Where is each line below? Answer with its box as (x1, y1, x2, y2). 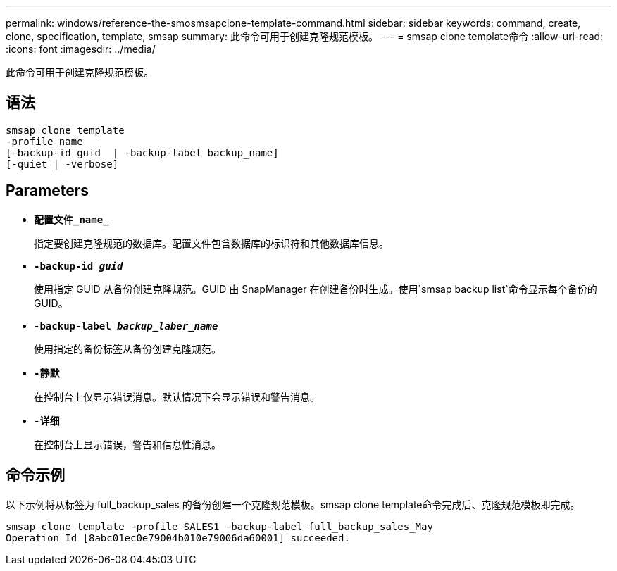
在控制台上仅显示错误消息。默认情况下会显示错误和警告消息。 (34, 390, 320, 403)
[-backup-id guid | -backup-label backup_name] (6, 146, 279, 158)
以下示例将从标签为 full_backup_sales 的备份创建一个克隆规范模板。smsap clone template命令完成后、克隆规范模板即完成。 (6, 498, 580, 510)
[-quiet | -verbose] (6, 158, 119, 170)
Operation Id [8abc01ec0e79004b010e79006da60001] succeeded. (6, 532, 350, 544)
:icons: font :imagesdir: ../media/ (6, 43, 156, 55)
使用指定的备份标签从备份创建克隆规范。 (34, 342, 221, 355)
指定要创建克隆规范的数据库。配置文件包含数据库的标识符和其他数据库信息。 (34, 237, 389, 249)
